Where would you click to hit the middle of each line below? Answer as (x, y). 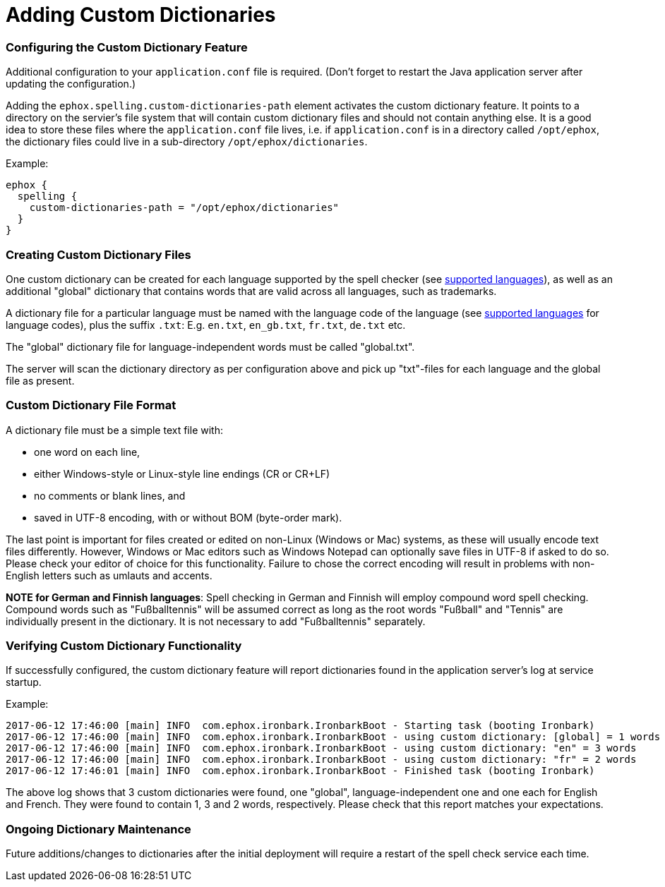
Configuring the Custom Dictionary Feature (127, 47)
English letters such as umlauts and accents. (109, 575)
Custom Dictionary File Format (91, 405)
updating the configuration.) (71, 84)
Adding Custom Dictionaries (141, 15)
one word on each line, (87, 452)
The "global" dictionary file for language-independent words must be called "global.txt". (210, 346)
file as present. (40, 380)
